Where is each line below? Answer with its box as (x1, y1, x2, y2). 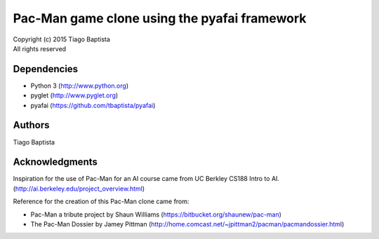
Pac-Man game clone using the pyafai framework (13, 11, 307, 26)
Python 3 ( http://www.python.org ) (30, 81, 129, 90)
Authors (13, 119, 50, 131)
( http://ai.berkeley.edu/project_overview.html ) (13, 184, 145, 193)
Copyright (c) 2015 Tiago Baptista (13, 35, 110, 43)
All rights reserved (13, 44, 67, 53)
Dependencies (13, 63, 79, 75)
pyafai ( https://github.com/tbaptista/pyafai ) (30, 101, 156, 109)
